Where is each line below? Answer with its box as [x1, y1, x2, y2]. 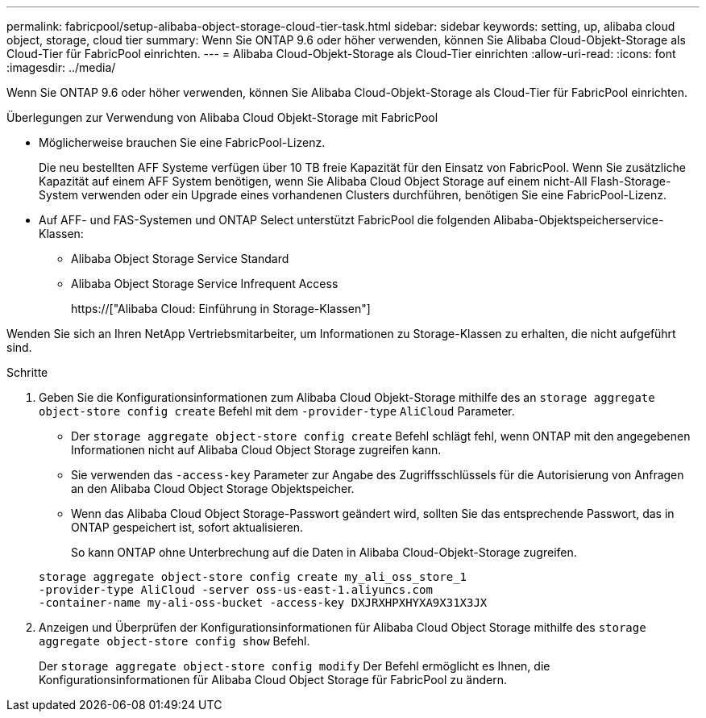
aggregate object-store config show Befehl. [39, 634, 310, 648]
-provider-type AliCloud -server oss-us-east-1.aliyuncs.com [39, 583, 433, 596]
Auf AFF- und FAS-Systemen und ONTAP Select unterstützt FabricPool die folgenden [39, 213, 491, 227]
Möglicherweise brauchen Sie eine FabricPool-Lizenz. [39, 136, 326, 149]
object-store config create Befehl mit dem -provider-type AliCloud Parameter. [39, 404, 515, 418]
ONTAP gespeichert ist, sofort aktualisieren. [71, 520, 304, 534]
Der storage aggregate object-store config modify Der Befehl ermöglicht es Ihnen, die [39, 659, 550, 673]
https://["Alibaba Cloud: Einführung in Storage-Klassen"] [71, 302, 371, 315]
